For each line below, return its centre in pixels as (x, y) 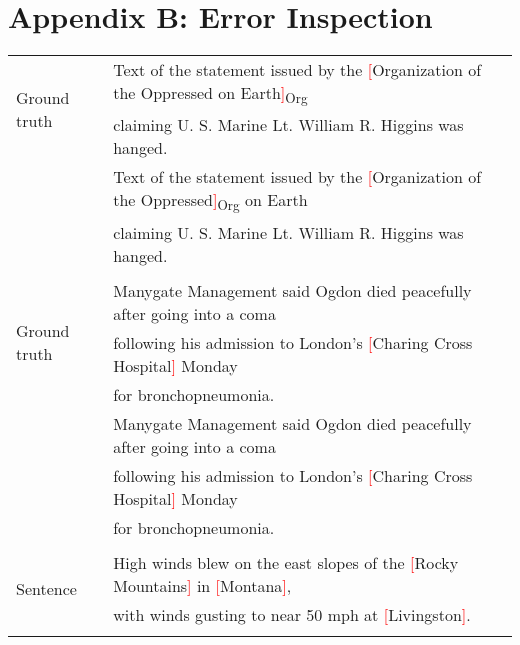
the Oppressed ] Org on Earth (210, 201)
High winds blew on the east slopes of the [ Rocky (286, 562)
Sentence (46, 588)
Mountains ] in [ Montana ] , (202, 585)
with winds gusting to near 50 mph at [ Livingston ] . (292, 614)
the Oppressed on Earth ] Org (210, 94)
